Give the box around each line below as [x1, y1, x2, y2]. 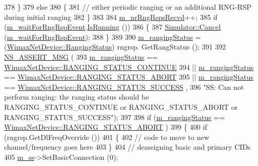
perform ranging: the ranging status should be [4, 91, 149, 102]
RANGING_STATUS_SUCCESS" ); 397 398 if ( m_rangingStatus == [4, 111, 225, 122]
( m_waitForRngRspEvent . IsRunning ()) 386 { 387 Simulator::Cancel [4, 21, 221, 32]
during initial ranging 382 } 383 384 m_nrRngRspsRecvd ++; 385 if [4, 11, 217, 22]
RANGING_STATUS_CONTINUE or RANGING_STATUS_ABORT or [4, 101, 238, 112]
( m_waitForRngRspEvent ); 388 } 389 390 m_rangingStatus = [4, 31, 201, 42]
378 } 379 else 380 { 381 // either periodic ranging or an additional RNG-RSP [4, 2, 252, 12]
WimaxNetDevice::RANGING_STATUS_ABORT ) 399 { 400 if [4, 122, 207, 132]
